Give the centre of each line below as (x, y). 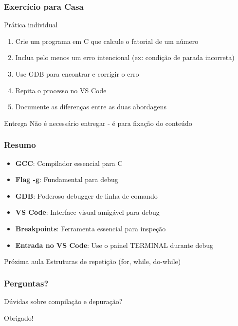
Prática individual (31, 25)
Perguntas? (26, 283)
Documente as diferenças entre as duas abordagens (91, 107)
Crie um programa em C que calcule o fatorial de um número (107, 41)
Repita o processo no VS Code (61, 90)
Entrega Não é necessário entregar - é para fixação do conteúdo (98, 123)
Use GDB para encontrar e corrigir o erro (77, 74)
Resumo (20, 145)
